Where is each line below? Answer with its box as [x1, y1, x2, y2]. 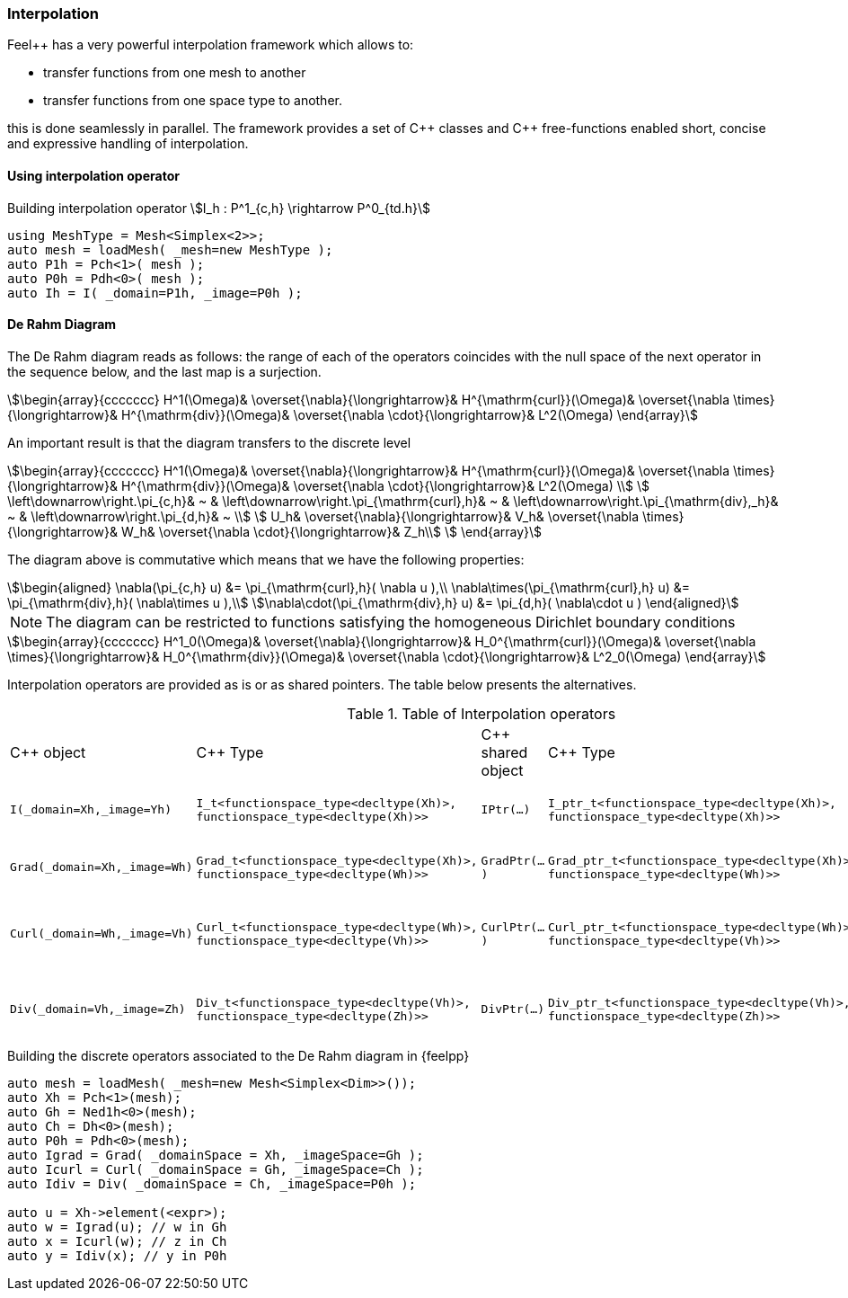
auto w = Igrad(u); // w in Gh [7, 1219, 227, 1234]
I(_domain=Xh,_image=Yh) [10, 803, 172, 817]
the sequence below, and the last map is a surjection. [7, 363, 322, 379]
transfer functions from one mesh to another [43, 65, 306, 81]
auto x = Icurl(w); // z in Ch [7, 1233, 227, 1249]
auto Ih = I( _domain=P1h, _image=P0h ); [7, 285, 303, 300]
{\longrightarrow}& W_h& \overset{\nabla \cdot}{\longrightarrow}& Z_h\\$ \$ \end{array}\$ [7, 523, 543, 539]
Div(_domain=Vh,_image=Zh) [10, 1002, 186, 1017]
